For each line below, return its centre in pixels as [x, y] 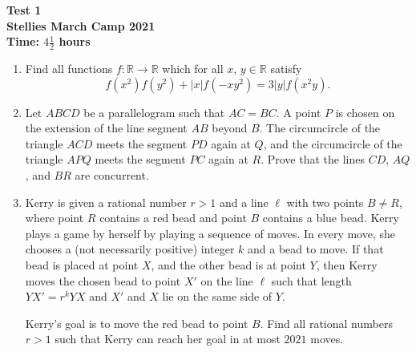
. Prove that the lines [313, 159]
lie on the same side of [217, 296]
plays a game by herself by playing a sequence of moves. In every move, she [210, 233]
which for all [193, 69]
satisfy [286, 69]
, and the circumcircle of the [333, 143]
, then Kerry [347, 264]
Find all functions [69, 69]
